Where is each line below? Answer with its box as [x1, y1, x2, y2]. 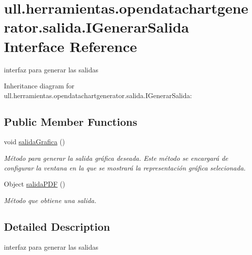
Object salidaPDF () [4, 179, 65, 189]
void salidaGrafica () [4, 136, 65, 147]
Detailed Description [4, 219, 110, 234]
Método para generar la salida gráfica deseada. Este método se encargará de [4, 153, 228, 163]
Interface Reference [4, 36, 137, 56]
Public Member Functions [4, 114, 137, 129]
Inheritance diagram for [4, 81, 74, 91]
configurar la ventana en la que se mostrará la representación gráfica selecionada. [4, 162, 246, 172]
